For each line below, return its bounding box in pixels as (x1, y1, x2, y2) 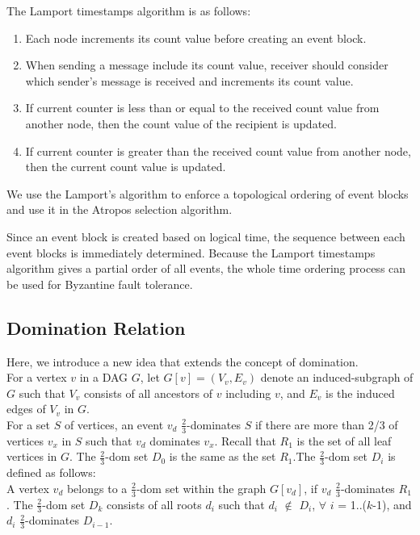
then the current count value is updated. (25, 158, 226, 175)
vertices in (6, 448, 57, 465)
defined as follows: (6, 464, 96, 481)
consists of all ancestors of (83, 384, 213, 401)
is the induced (325, 384, 395, 401)
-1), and (372, 495, 412, 512)
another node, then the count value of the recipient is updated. (25, 115, 337, 132)
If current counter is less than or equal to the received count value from (25, 99, 380, 116)
